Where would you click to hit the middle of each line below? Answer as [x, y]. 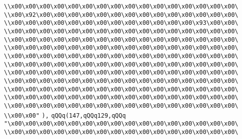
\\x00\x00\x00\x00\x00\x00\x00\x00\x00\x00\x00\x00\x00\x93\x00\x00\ [121, 23]
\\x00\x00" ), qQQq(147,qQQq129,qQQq [65, 115]
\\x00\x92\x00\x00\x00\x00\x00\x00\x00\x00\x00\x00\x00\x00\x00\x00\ [121, 15]
